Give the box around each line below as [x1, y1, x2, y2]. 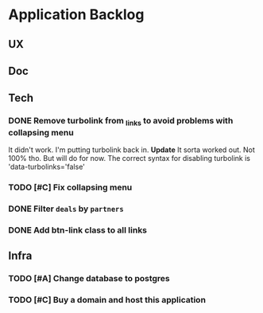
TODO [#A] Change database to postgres [8, 273, 170, 284]
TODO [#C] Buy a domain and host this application [8, 294, 207, 305]
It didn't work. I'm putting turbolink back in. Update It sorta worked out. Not [8, 145, 256, 155]
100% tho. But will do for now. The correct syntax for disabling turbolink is [8, 153, 251, 162]
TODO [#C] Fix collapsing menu [8, 182, 133, 193]
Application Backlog [8, 6, 145, 24]
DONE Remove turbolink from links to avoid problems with [8, 115, 234, 128]
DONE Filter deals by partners [8, 203, 125, 214]
